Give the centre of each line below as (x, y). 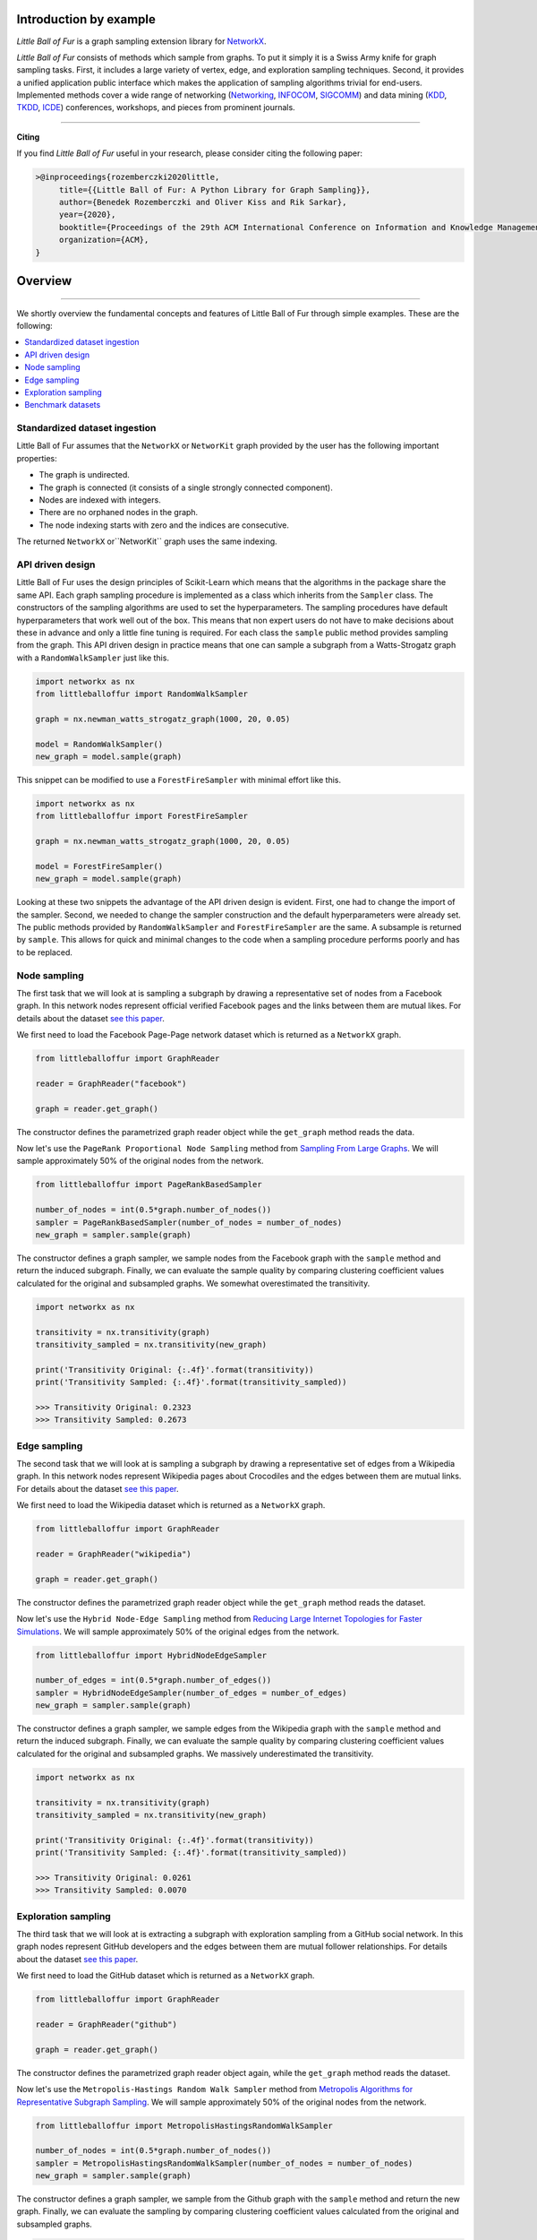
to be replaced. (45, 952)
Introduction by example (86, 19)
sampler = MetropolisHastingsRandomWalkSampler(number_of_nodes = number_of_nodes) (224, 2163)
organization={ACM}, (104, 240)
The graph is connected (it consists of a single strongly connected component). (186, 487)
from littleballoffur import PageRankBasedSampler (149, 1185)
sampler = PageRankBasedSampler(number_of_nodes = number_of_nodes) (189, 1222)
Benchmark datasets (63, 405)
